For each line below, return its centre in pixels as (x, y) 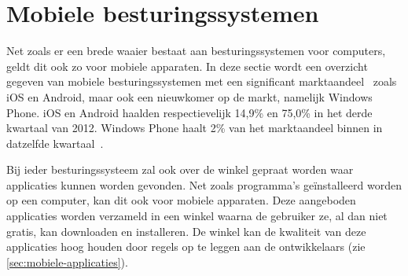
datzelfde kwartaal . (55, 143)
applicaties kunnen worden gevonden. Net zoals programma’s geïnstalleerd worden (204, 184)
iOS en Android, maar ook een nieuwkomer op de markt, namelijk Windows (189, 96)
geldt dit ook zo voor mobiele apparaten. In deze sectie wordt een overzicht (187, 66)
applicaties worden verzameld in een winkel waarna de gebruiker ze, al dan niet (197, 216)
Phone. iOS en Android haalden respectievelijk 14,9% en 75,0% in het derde (189, 112)
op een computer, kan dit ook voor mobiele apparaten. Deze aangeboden (181, 200)
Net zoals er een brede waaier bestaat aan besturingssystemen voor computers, (196, 51)
